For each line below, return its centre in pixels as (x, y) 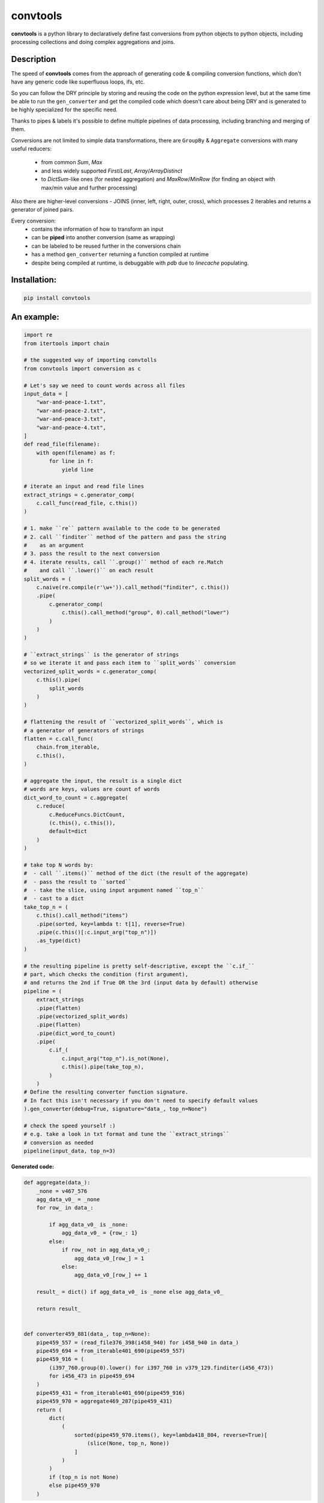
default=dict (68, 831)
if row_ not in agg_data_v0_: (106, 1250)
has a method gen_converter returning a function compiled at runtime (120, 254)
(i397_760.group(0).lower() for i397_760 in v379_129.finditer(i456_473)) (161, 1367)
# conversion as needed (59, 1143)
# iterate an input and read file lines (84, 486)
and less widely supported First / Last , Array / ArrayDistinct (112, 171)
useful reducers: (31, 148)
